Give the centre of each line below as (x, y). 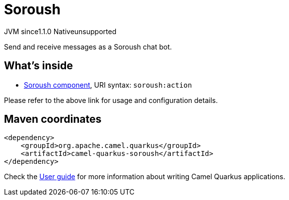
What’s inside (38, 66)
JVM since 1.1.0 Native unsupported (60, 31)
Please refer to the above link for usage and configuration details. (111, 100)
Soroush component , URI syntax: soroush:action (108, 85)
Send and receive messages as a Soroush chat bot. (88, 47)
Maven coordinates (53, 119)
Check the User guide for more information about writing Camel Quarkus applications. (145, 177)
